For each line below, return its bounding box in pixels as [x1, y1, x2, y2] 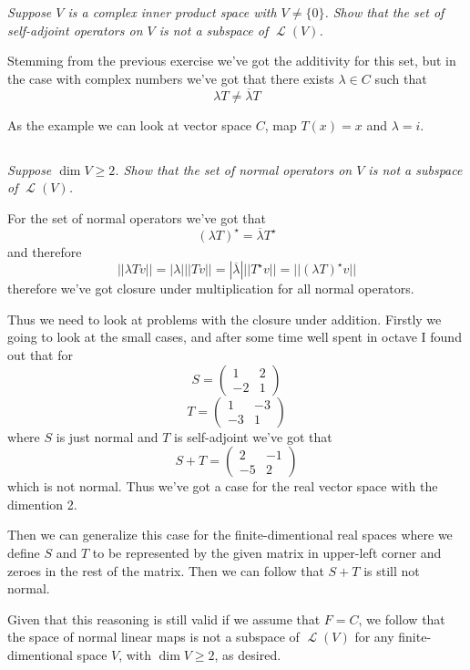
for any [354, 627, 394, 646]
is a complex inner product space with [67, 3, 277, 21]
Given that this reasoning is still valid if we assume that [7, 609, 321, 628]
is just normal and [56, 427, 158, 446]
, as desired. [214, 644, 281, 664]
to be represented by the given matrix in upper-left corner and [92, 542, 442, 562]
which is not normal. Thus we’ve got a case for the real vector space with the [7, 477, 438, 496]
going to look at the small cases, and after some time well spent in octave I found [7, 327, 462, 346]
